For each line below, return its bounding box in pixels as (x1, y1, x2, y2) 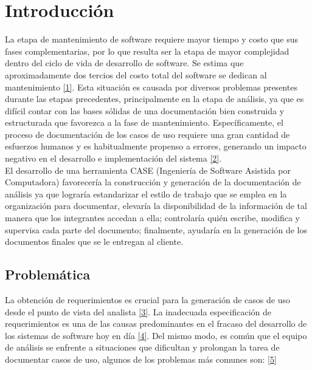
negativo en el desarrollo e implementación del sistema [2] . (5, 152, 222, 165)
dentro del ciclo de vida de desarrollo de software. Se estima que (5, 57, 244, 69)
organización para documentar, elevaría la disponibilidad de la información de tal (5, 199, 307, 212)
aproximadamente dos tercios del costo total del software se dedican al (5, 68, 267, 81)
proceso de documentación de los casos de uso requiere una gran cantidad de (5, 128, 290, 140)
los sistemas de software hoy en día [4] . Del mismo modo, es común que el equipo (5, 329, 307, 341)
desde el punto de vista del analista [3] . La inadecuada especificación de (5, 305, 272, 318)
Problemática (5, 265, 91, 284)
